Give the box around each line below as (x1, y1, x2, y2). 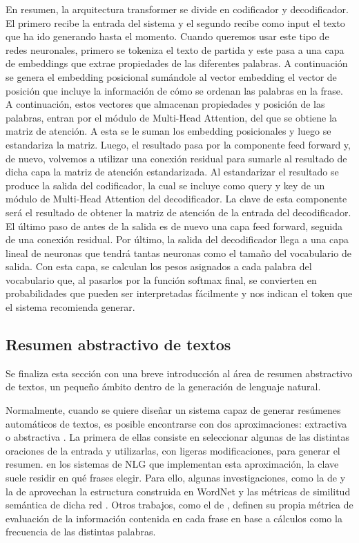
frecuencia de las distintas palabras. (6, 524, 156, 539)
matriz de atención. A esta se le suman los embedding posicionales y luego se (6, 124, 331, 138)
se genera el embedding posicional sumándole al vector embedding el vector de (6, 69, 337, 84)
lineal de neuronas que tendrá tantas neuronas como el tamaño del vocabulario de (6, 245, 351, 260)
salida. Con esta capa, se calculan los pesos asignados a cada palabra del (6, 259, 312, 274)
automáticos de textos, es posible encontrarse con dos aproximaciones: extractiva (6, 416, 347, 430)
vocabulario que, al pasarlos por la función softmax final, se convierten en (6, 272, 317, 287)
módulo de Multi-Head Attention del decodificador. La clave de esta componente (6, 191, 347, 206)
